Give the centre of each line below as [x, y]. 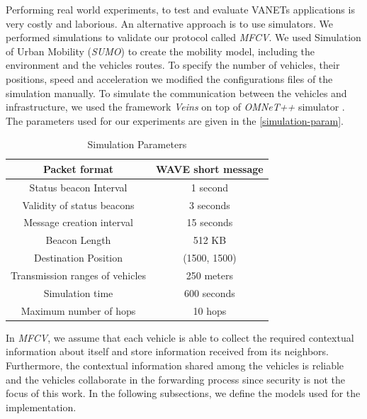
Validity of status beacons [78, 205]
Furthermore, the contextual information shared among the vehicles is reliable [175, 365]
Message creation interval [78, 222]
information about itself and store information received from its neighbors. [167, 351]
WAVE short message [210, 168]
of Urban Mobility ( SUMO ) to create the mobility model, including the [160, 51]
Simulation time [78, 292]
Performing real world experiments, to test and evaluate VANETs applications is [180, 9]
